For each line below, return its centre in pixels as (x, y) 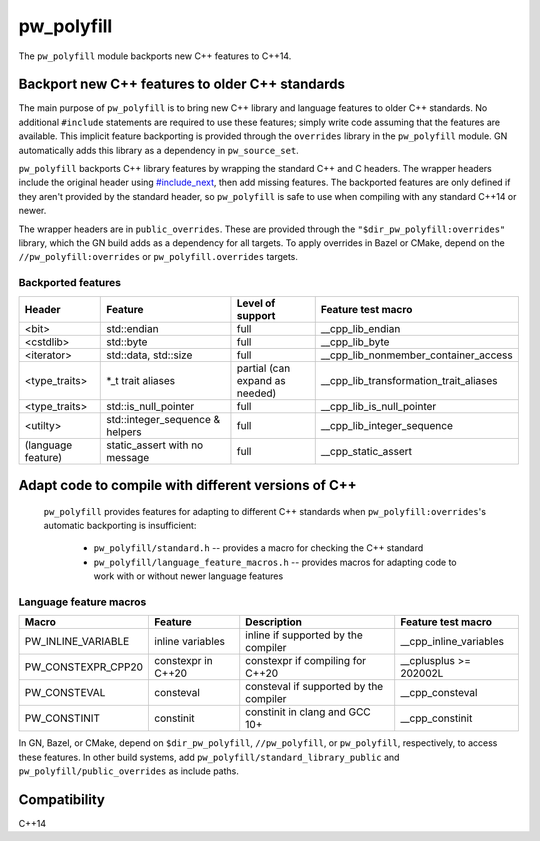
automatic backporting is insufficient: (120, 525)
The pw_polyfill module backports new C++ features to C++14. (155, 56)
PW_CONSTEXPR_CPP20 (84, 667)
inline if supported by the (304, 635)
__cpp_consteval (439, 693)
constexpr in (184, 661)
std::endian (132, 328)
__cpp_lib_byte (355, 342)
